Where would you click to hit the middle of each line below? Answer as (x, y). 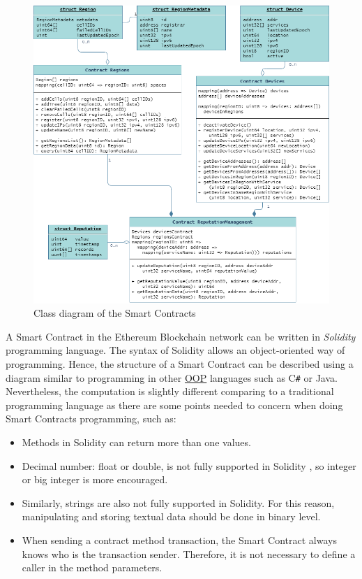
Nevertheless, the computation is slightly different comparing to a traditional (170, 391)
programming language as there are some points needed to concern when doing (174, 405)
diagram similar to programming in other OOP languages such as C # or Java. (172, 377)
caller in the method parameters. (92, 567)
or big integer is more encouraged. (95, 479)
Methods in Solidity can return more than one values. (136, 442)
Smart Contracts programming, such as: (91, 419)
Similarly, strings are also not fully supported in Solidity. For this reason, (178, 502)
